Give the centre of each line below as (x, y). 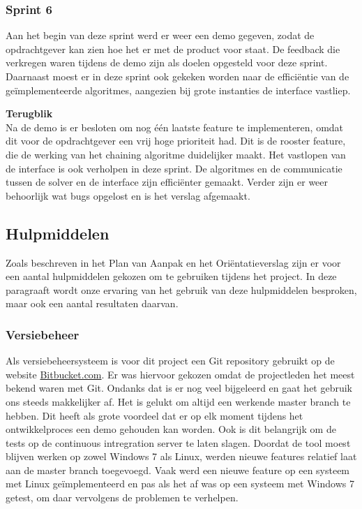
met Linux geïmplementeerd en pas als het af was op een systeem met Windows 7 (180, 484)
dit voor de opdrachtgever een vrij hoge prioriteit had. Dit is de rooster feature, (176, 141)
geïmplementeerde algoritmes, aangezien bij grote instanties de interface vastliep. (178, 90)
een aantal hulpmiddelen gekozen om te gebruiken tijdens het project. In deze (171, 276)
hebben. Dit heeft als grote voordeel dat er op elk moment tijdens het (154, 415)
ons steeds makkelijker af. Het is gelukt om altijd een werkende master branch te (178, 401)
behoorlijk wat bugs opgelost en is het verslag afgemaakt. (128, 195)
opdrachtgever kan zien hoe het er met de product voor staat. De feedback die (173, 49)
